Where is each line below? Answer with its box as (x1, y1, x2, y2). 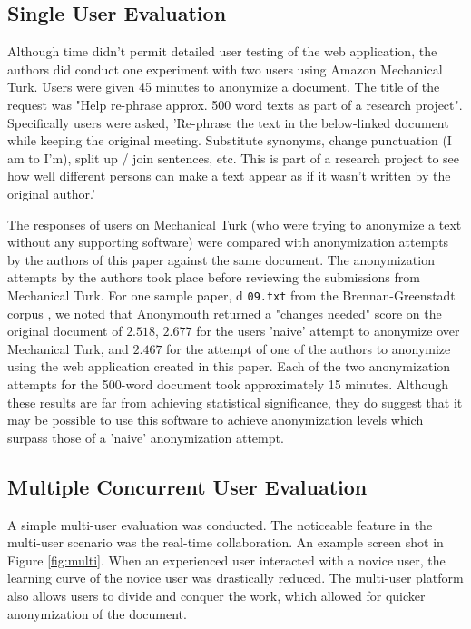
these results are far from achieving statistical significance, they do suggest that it (7, 392, 463, 411)
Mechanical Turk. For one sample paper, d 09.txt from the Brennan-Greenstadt (7, 285, 456, 304)
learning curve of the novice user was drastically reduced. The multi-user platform (7, 568, 464, 587)
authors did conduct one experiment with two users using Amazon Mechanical (7, 59, 443, 78)
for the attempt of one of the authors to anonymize (166, 339, 451, 358)
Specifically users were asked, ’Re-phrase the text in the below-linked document (7, 113, 449, 132)
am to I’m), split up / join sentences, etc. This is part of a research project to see (7, 148, 460, 167)
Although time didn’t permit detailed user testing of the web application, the (7, 42, 437, 61)
